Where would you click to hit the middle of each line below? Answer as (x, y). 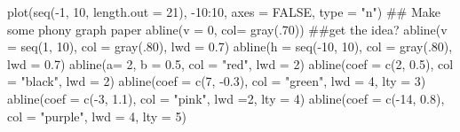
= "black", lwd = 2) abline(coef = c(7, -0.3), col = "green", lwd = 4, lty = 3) (217, 81)
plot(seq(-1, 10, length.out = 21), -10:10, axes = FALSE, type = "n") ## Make (224, 12)
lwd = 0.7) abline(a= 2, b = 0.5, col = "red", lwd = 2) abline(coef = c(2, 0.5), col (230, 63)
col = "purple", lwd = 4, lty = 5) (97, 116)
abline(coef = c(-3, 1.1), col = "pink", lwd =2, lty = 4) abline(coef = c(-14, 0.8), (226, 98)
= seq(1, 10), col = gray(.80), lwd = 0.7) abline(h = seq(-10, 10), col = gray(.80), (230, 47)
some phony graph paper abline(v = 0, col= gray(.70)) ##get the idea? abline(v (227, 29)
